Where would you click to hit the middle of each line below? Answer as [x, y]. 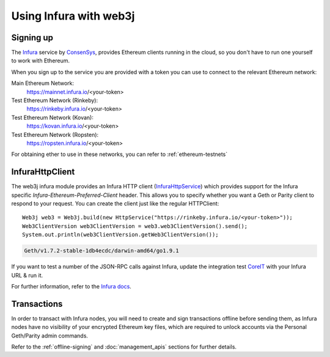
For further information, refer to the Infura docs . [71, 286]
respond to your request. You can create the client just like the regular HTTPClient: [115, 204]
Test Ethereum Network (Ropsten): [55, 134]
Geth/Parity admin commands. [50, 336]
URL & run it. [27, 275]
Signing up [32, 38]
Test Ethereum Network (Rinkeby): [54, 100]
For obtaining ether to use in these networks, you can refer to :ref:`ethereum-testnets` [119, 154]
